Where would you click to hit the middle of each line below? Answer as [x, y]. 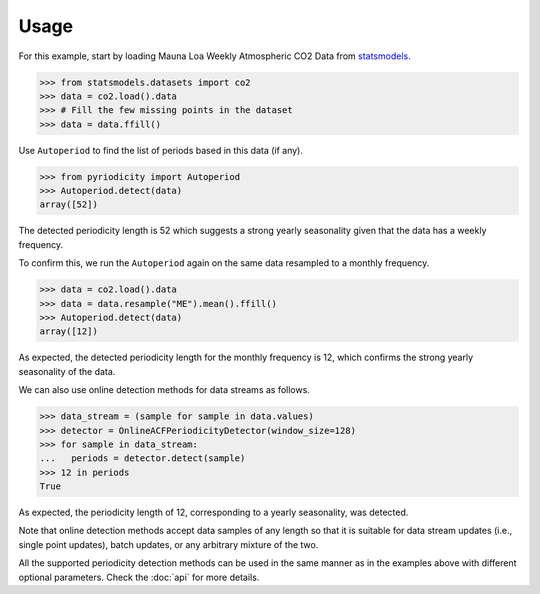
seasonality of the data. [67, 371]
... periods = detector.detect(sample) [142, 458]
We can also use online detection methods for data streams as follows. [164, 390]
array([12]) [69, 331]
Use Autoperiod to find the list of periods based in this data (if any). [161, 150]
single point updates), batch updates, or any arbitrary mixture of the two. [168, 544]
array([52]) [69, 204]
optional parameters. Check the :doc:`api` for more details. [139, 577]
